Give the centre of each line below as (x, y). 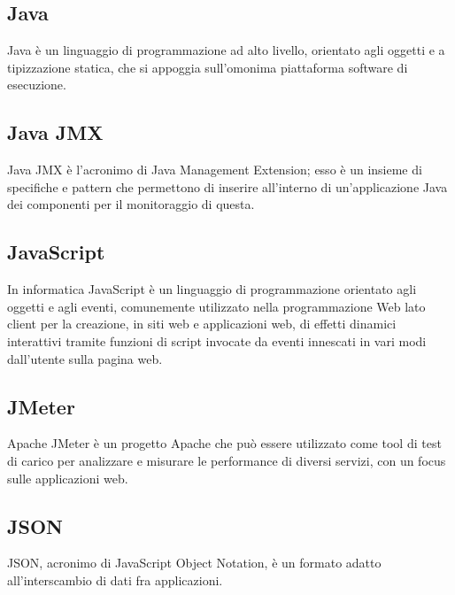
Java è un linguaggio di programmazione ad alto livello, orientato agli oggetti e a (226, 50)
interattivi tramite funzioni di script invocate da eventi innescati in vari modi (217, 340)
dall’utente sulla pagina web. (85, 358)
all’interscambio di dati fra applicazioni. (115, 580)
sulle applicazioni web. (68, 478)
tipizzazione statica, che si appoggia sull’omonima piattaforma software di (208, 67)
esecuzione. (37, 85)
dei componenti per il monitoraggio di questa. (131, 204)
